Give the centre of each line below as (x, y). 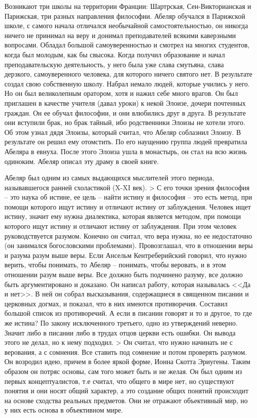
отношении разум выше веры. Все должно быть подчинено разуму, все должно (124, 274)
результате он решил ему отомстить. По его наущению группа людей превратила (126, 142)
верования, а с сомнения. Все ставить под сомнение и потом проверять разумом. (126, 352)
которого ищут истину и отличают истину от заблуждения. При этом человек (121, 226)
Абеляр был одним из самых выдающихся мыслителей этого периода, (109, 178)
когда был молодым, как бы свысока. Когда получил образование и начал (115, 54)
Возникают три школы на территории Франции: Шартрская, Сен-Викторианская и (128, 6)
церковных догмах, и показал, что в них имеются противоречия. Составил (116, 303)
